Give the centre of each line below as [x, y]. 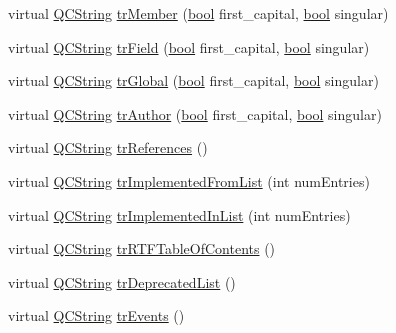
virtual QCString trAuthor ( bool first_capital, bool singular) [195, 113]
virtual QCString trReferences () [108, 147]
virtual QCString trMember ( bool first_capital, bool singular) [198, 13]
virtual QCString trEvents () [96, 315]
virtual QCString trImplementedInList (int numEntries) [179, 214]
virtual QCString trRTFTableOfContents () [142, 248]
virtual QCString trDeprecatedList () [122, 281]
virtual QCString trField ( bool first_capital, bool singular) [189, 46]
